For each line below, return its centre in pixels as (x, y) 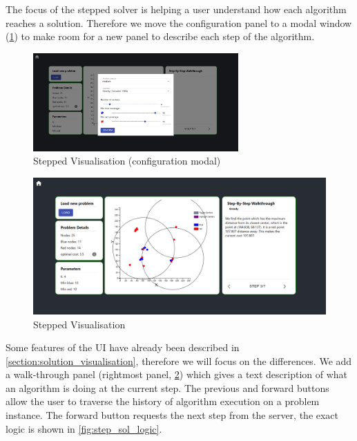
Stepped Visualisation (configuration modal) (127, 161)
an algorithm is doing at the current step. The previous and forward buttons (167, 387)
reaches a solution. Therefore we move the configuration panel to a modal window (179, 22)
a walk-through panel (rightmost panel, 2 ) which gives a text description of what (177, 374)
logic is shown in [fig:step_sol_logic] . (84, 428)
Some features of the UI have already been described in (123, 347)
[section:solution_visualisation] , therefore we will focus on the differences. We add (179, 360)
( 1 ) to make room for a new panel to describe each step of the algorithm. (160, 36)
